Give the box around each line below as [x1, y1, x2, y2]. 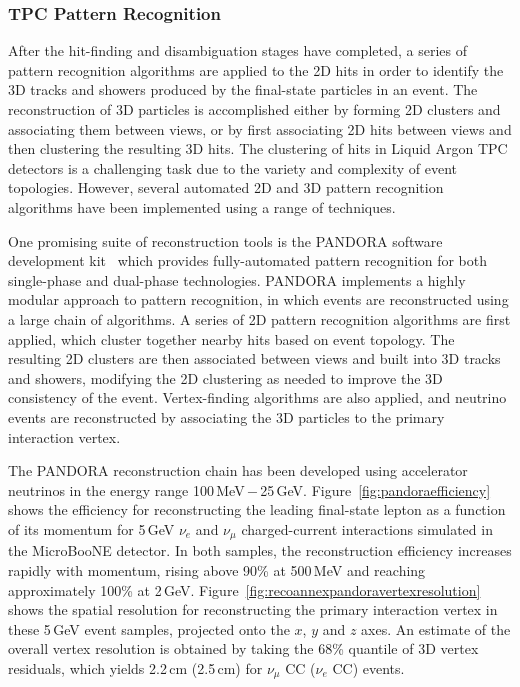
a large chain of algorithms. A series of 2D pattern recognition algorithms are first [8, 308, 511, 329]
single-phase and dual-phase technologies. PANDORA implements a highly [8, 269, 466, 290]
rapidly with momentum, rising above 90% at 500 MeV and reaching [8, 559, 426, 580]
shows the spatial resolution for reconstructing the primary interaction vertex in [8, 599, 498, 620]
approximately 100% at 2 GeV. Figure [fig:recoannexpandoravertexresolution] [8, 579, 481, 600]
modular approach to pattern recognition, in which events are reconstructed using [8, 289, 509, 310]
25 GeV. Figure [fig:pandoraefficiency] [260, 479, 491, 500]
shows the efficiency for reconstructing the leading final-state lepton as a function [8, 499, 506, 520]
